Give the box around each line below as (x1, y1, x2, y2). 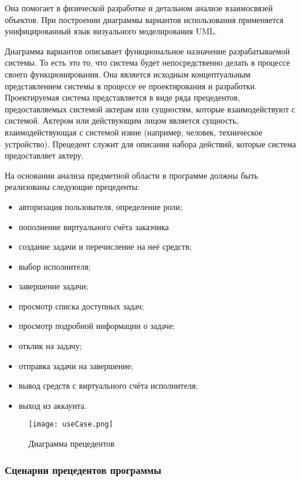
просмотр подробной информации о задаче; (18, 319, 175, 332)
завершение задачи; (18, 280, 89, 292)
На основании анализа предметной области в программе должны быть (5, 169, 258, 181)
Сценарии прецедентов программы (5, 462, 161, 477)
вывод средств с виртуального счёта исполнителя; (18, 379, 198, 392)
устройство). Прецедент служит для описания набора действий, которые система (5, 137, 296, 150)
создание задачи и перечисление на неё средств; (18, 240, 192, 253)
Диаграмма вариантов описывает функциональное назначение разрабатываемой (5, 44, 290, 57)
